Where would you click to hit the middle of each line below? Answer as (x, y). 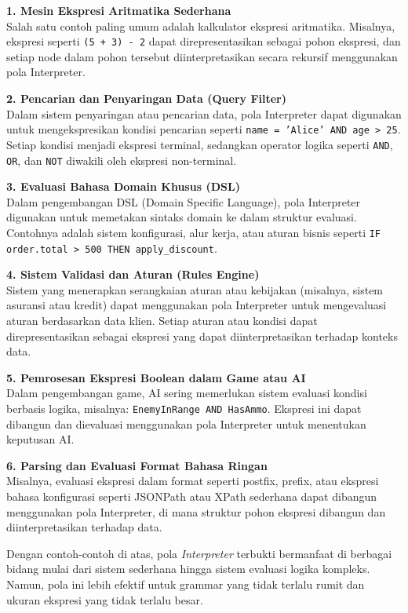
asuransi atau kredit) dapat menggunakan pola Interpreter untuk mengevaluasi (197, 305)
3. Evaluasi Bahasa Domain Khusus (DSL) (123, 186)
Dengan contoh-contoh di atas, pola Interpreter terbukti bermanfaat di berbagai (199, 553)
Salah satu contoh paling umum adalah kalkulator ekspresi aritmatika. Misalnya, (201, 26)
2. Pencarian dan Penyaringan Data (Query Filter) (146, 99)
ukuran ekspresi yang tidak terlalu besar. (105, 599)
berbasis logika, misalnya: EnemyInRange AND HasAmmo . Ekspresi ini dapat (184, 409)
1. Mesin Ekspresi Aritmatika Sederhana (119, 10)
